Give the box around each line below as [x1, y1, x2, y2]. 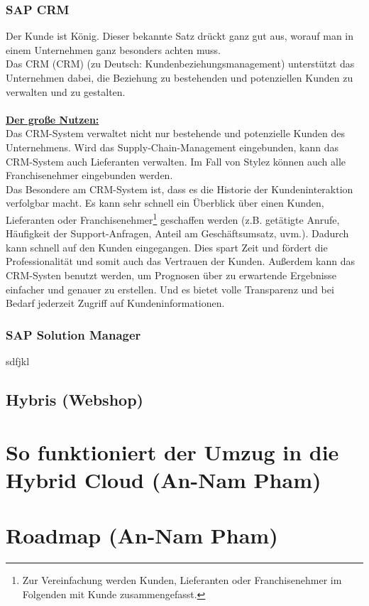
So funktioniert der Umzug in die [6, 437, 339, 466]
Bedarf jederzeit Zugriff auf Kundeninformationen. [6, 296, 225, 310]
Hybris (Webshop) [6, 388, 143, 410]
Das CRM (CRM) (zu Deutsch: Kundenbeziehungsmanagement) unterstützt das [6, 56, 355, 71]
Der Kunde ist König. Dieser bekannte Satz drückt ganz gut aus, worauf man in [6, 28, 354, 43]
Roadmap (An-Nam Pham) [6, 521, 278, 550]
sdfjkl [6, 353, 30, 368]
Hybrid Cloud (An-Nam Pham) [6, 465, 321, 494]
